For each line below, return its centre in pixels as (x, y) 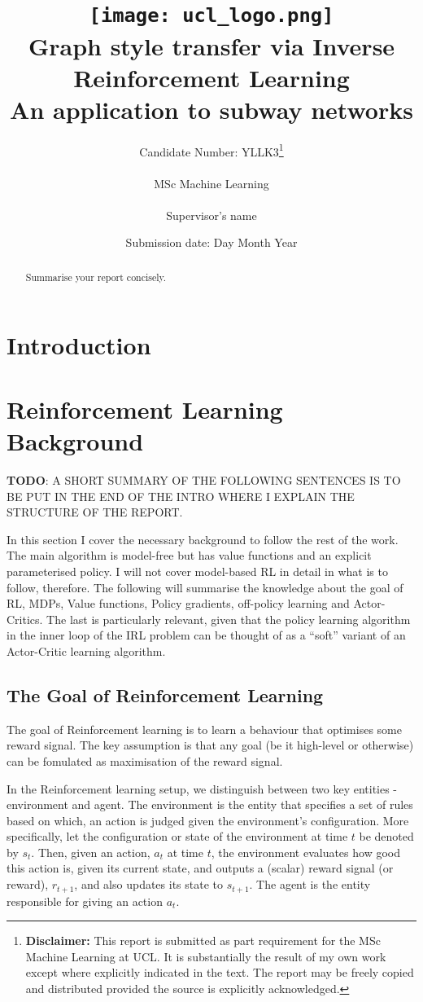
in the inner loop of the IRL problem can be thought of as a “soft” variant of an (206, 635)
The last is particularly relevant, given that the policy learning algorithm (229, 619)
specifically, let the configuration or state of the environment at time (177, 836)
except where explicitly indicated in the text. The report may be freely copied (220, 972)
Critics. (25, 619)
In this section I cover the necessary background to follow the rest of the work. (203, 539)
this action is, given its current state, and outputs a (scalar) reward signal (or (200, 868)
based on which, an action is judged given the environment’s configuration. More (208, 820)
